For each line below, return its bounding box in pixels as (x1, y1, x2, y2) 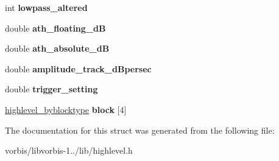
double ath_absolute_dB (5, 42, 110, 55)
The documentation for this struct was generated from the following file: (5, 123, 275, 136)
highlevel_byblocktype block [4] (5, 103, 127, 115)
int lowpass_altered (5, 1, 88, 13)
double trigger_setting (5, 83, 98, 95)
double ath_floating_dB (5, 21, 106, 34)
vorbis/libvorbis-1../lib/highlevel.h (5, 144, 133, 157)
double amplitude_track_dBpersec (5, 62, 152, 75)
